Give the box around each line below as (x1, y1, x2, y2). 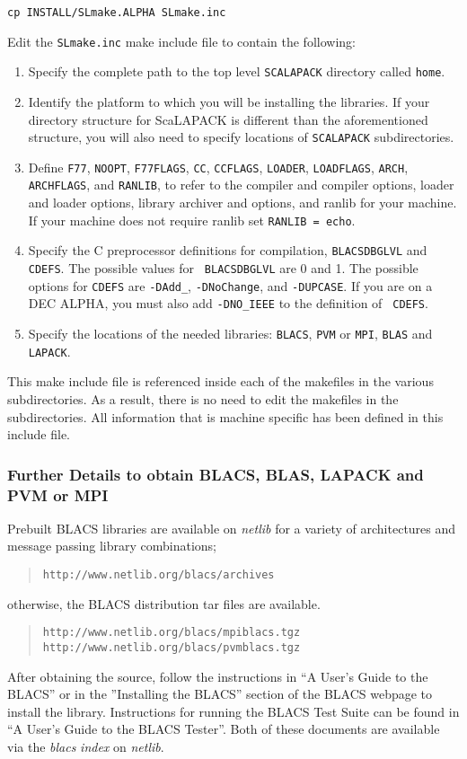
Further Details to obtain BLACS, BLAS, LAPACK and (7, 463, 424, 485)
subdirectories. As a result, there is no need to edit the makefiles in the (7, 389, 399, 408)
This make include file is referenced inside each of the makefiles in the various (7, 372, 434, 391)
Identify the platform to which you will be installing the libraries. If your (28, 92, 430, 110)
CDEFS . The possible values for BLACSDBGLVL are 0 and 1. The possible (28, 259, 419, 278)
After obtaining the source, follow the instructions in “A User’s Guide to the (7, 666, 428, 685)
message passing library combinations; (7, 536, 217, 555)
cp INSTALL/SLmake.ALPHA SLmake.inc (7, 6, 226, 19)
